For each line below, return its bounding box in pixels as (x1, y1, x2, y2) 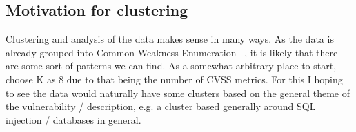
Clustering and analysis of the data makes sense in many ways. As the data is (6, 32, 334, 46)
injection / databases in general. (6, 112, 141, 126)
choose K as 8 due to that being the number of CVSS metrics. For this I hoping (6, 71, 343, 86)
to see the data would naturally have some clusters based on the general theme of (6, 85, 350, 100)
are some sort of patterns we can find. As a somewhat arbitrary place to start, (6, 58, 337, 73)
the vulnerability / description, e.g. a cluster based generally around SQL (6, 99, 316, 113)
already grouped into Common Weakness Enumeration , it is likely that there (6, 45, 338, 59)
